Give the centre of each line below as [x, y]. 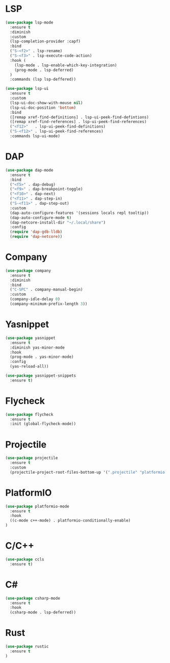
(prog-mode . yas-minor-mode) [42, 357]
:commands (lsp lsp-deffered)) [43, 80]
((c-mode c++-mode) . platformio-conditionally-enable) [70, 521]
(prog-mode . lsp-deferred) [44, 70]
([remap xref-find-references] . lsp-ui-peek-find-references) [78, 122]
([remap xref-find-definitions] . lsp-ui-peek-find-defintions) [79, 117]
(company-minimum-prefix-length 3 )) [49, 304]
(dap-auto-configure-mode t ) [41, 217]
